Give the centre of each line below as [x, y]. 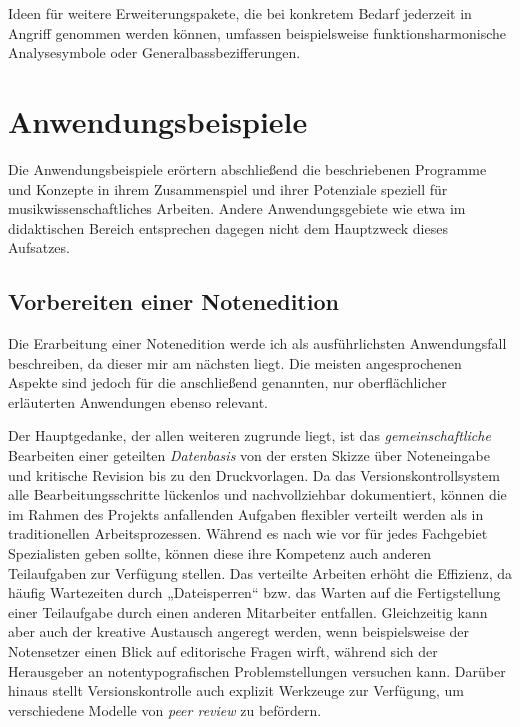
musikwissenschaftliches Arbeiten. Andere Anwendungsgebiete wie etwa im [237, 208]
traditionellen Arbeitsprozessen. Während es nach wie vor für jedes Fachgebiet [248, 533]
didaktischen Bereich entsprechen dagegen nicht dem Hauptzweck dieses [228, 227]
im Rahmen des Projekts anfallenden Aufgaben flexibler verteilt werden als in [246, 513]
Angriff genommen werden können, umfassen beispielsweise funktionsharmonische [257, 32]
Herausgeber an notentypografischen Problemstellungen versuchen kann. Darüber [257, 670]
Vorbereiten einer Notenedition [173, 301]
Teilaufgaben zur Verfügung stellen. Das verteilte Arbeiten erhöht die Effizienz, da [260, 572]
